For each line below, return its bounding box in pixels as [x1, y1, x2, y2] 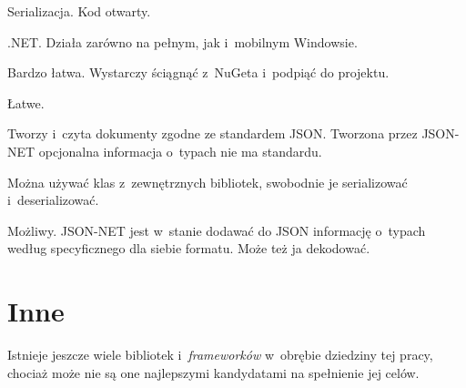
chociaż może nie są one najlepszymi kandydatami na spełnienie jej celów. [7, 362, 420, 382]
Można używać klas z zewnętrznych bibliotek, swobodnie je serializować [7, 172, 408, 191]
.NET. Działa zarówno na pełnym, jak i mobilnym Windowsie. [7, 32, 358, 51]
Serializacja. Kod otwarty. [7, 2, 151, 20]
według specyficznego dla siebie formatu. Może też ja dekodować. [7, 239, 370, 258]
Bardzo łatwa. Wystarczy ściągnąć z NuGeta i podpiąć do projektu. [7, 63, 390, 82]
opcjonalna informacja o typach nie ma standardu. [38, 141, 322, 160]
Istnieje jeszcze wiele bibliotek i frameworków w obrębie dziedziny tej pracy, [7, 345, 433, 364]
